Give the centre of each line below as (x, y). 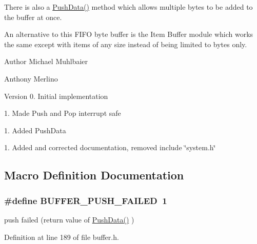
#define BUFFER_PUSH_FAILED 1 (86, 200)
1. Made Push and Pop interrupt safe (63, 113)
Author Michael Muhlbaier (46, 61)
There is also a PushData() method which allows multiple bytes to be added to (128, 7)
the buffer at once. (33, 17)
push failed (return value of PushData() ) (69, 219)
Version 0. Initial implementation (56, 96)
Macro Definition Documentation (94, 175)
